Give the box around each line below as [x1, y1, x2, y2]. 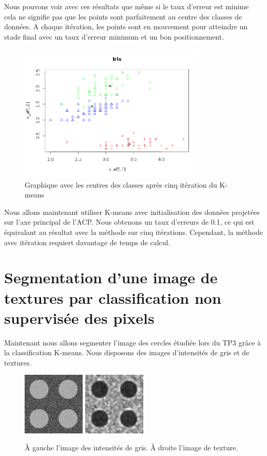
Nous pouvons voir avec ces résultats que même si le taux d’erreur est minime [4, 1, 249, 11]
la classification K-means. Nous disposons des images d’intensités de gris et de [4, 347, 250, 358]
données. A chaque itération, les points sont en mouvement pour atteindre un [4, 21, 248, 32]
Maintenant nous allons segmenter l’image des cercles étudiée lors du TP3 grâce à [4, 337, 261, 348]
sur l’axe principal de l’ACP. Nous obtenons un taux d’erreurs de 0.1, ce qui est [4, 216, 255, 227]
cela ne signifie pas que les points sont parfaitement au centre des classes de [4, 11, 242, 22]
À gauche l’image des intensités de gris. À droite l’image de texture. [25, 442, 238, 453]
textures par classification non [4, 287, 221, 308]
